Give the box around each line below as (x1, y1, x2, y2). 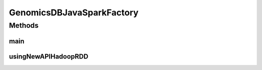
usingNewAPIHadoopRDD (9, 52, 88, 60)
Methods (9, 21, 39, 30)
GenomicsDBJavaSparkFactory (9, 7, 139, 18)
